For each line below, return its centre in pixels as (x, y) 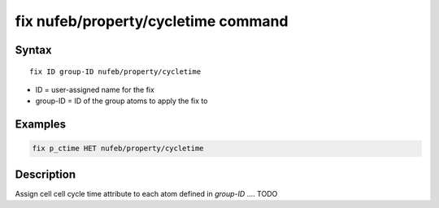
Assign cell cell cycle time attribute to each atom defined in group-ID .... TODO (146, 193)
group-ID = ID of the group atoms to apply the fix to (122, 101)
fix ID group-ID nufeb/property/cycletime (115, 71)
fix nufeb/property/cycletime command (152, 21)
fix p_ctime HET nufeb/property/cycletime (118, 149)
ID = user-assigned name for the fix (95, 89)
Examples (41, 125)
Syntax (33, 50)
